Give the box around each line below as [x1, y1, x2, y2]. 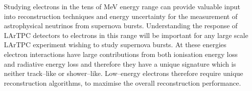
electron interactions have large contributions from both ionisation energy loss [4, 49, 238, 59]
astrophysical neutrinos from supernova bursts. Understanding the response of [4, 20, 238, 31]
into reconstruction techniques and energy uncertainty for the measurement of [4, 11, 238, 21]
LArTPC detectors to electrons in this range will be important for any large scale [4, 30, 249, 40]
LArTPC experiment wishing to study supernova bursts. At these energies [4, 39, 227, 50]
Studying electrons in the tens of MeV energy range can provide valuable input [4, 1, 240, 11]
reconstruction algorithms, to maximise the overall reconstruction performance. [4, 77, 241, 88]
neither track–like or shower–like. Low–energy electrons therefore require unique [4, 68, 243, 78]
